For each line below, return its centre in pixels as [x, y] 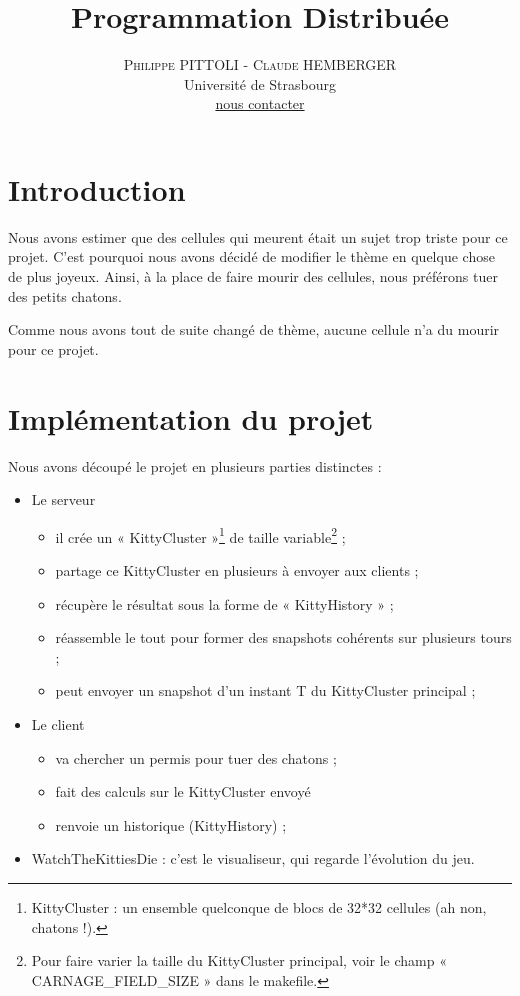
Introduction [97, 188]
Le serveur [63, 499]
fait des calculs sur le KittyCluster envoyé [183, 791]
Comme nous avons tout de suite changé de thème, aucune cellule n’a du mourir [254, 329]
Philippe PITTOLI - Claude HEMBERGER [260, 64]
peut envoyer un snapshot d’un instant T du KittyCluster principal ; [265, 690]
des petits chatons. [65, 295]
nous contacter [260, 103]
